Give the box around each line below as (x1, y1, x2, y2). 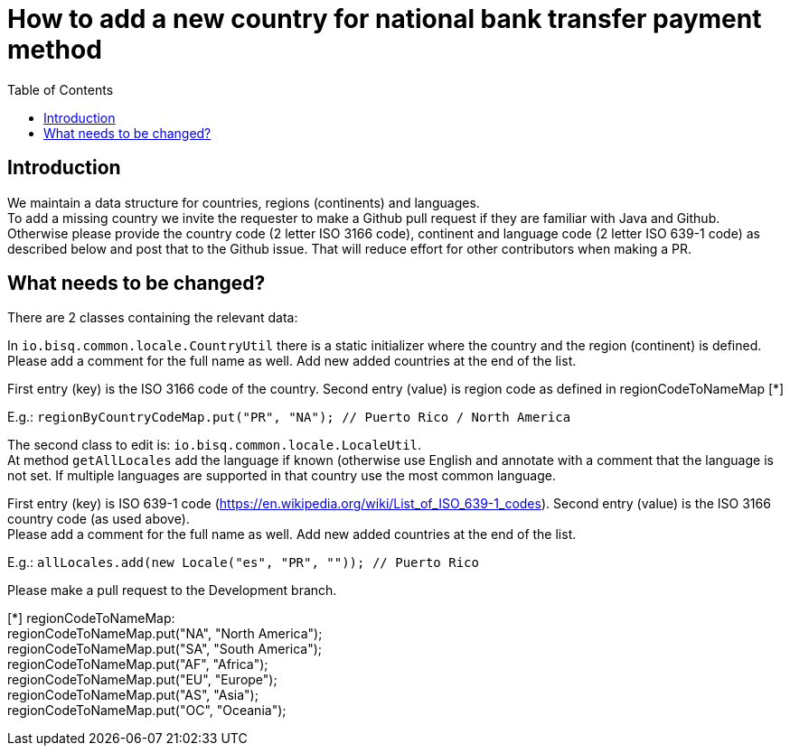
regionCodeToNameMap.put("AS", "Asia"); (7, 687, 259, 703)
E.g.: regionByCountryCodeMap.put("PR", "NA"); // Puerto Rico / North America (7, 409, 571, 425)
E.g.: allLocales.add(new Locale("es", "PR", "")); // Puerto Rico (7, 554, 479, 571)
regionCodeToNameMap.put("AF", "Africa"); (7, 656, 268, 673)
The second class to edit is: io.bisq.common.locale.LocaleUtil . (7, 437, 422, 453)
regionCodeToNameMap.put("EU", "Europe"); (7, 672, 277, 688)
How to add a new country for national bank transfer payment (7, 4, 762, 34)
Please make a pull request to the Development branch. (7, 582, 337, 599)
